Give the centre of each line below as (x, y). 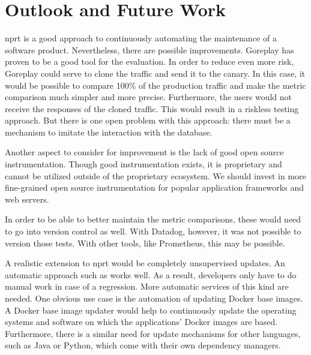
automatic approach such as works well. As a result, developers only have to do (151, 274)
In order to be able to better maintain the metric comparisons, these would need (153, 219)
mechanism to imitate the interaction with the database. (109, 132)
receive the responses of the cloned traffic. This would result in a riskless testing (152, 108)
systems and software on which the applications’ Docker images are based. (141, 322)
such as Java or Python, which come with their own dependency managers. (143, 345)
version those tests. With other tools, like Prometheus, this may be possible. (145, 243)
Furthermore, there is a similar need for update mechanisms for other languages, (153, 333)
